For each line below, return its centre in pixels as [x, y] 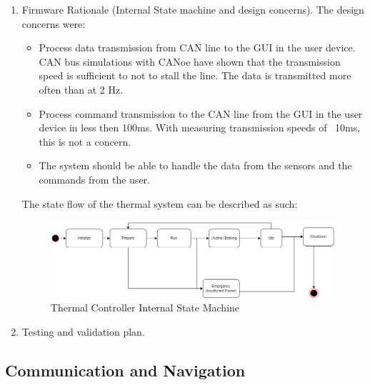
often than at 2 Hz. [81, 89]
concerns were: [54, 23]
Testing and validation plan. [83, 332]
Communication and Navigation [125, 370]
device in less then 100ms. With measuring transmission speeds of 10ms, [200, 127]
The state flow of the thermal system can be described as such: [160, 203]
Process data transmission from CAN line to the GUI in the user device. [197, 47]
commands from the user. [94, 179]
